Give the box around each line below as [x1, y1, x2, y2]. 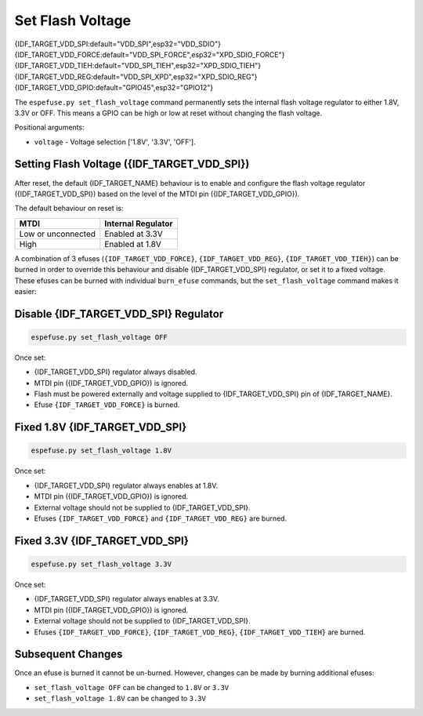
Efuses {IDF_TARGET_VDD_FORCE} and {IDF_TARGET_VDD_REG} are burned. [34, 514, 287, 523]
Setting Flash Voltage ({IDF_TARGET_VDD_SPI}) [14, 158, 250, 171]
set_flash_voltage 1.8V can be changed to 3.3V [34, 694, 207, 703]
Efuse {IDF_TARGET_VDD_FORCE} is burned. [34, 400, 180, 409]
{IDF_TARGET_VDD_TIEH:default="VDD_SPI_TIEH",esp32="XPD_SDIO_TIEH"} [14, 61, 262, 71]
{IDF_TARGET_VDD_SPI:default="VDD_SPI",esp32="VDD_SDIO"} [14, 39, 221, 49]
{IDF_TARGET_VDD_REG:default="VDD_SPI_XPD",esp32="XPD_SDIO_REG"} [14, 71, 258, 82]
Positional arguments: [14, 122, 85, 133]
